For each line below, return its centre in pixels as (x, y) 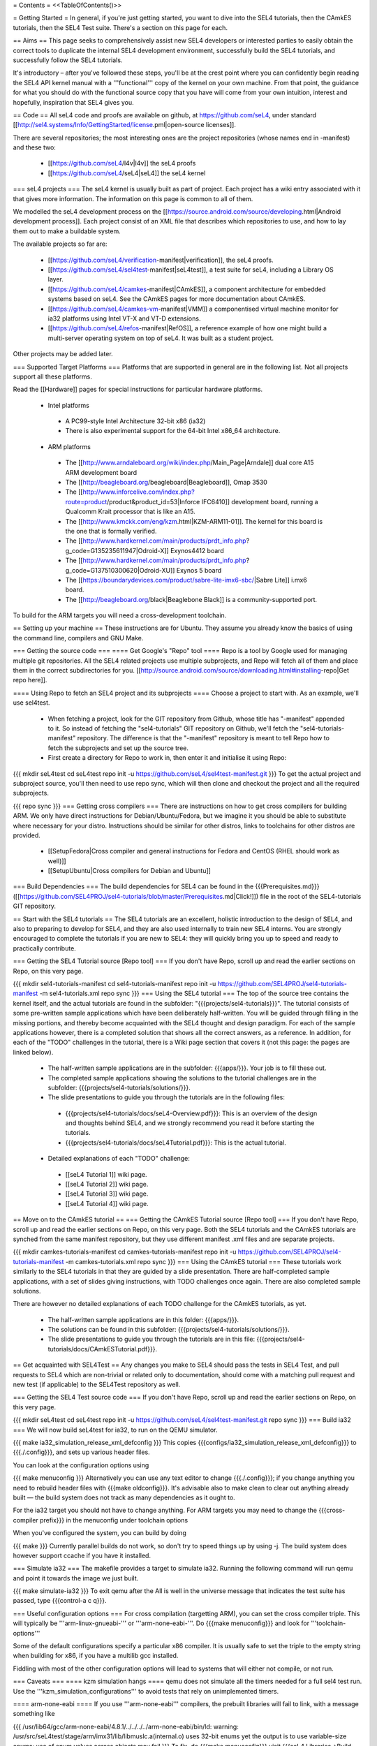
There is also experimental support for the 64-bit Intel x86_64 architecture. (173, 431)
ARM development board (101, 472)
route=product (86, 501)
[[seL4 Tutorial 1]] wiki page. (106, 1174)
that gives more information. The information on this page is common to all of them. (133, 198)
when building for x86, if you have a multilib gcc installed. (96, 1656)
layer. (56, 279)
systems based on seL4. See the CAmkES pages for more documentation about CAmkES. (177, 299)
